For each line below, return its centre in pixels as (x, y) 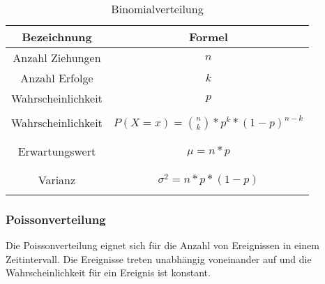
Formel (209, 37)
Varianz (57, 180)
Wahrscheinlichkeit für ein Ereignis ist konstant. (108, 272)
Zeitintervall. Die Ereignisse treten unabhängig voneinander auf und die (159, 259)
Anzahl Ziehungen (57, 58)
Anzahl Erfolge (57, 78)
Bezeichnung (57, 37)
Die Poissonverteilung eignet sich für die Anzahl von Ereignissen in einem (162, 245)
